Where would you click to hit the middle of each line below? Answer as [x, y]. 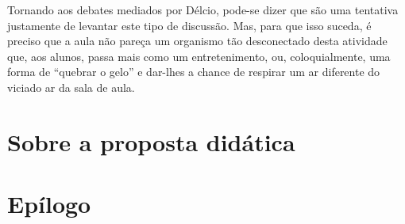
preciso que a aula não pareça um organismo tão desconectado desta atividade [197, 41]
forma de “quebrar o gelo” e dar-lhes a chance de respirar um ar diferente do [194, 72]
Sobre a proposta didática [151, 141]
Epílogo [49, 204]
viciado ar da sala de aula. [71, 87]
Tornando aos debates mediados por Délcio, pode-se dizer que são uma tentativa [203, 9]
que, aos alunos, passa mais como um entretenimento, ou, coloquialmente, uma [199, 56]
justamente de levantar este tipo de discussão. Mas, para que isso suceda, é [189, 25]
